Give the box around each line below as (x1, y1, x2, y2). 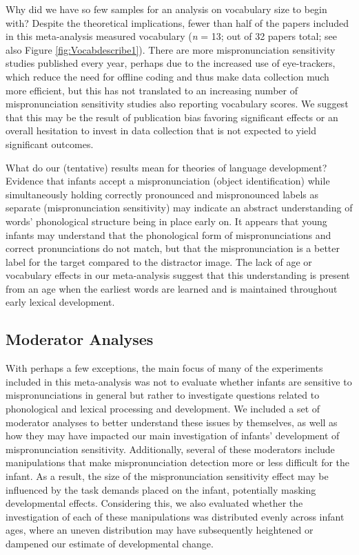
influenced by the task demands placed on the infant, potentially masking (6, 482, 316, 496)
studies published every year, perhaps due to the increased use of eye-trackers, (6, 56, 336, 70)
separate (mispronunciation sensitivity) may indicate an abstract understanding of (6, 200, 353, 215)
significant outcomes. (6, 136, 94, 151)
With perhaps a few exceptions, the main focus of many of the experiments (6, 361, 323, 375)
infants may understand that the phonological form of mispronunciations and (6, 227, 331, 242)
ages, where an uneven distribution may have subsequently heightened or (6, 523, 314, 537)
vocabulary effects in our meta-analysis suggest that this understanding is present (6, 268, 350, 282)
